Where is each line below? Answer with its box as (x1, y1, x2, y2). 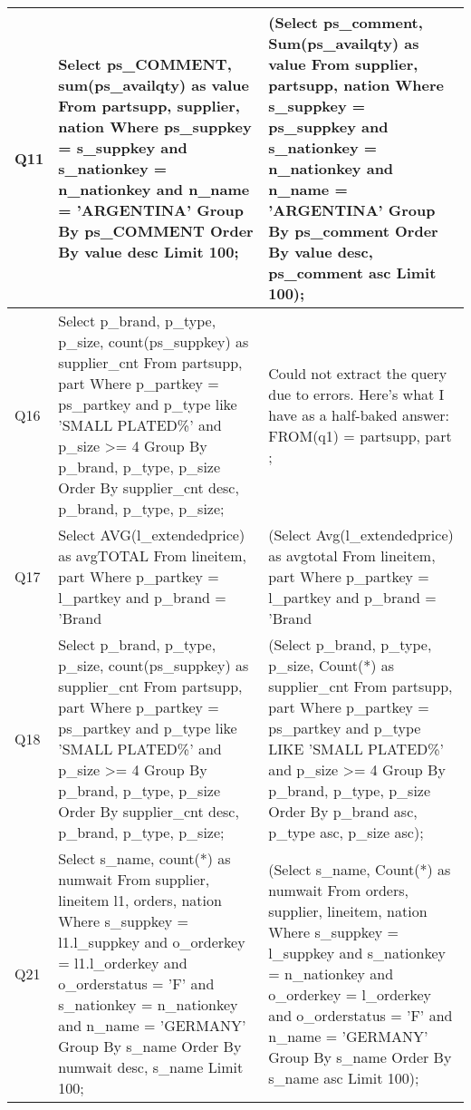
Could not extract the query (268, 362, 447, 384)
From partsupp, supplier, (58, 95, 240, 116)
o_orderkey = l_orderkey (268, 983, 431, 1005)
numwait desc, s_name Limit (58, 1056, 244, 1077)
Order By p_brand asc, (268, 801, 418, 822)
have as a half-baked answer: (268, 404, 450, 425)
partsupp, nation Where (268, 74, 444, 95)
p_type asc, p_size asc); (268, 822, 424, 842)
